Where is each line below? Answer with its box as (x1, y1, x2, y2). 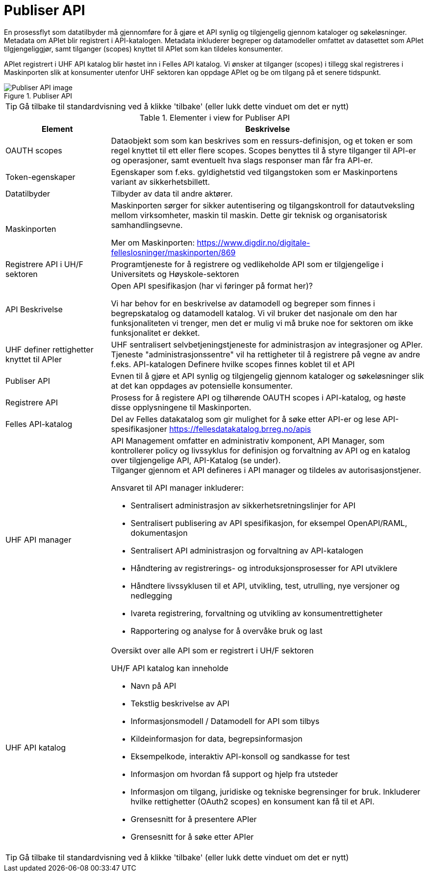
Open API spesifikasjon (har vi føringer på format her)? (111, 280, 313, 291)
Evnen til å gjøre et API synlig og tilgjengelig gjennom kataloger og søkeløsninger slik (111, 371, 424, 381)
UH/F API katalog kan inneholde (111, 663, 228, 673)
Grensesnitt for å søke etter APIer (130, 831, 254, 842)
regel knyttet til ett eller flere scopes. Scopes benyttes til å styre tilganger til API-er (111, 145, 416, 155)
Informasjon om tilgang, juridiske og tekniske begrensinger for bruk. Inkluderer (130, 786, 421, 797)
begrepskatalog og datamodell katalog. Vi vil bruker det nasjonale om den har (111, 308, 398, 318)
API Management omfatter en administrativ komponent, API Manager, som (111, 435, 385, 446)
